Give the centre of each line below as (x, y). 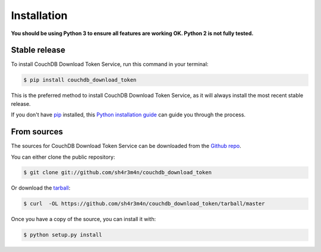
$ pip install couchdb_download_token (80, 80)
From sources (37, 132)
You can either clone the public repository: (63, 157)
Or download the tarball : (41, 188)
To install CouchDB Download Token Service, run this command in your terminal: (110, 64)
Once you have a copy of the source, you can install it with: (84, 219)
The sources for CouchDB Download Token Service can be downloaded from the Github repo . (126, 146)
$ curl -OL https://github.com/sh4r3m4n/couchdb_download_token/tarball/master (144, 204)
